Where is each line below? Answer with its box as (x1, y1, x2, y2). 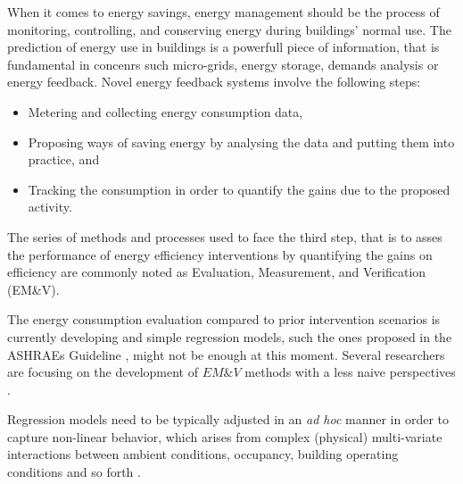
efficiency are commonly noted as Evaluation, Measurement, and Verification (7, 263, 426, 281)
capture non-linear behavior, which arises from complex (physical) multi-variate (7, 427, 442, 446)
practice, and (28, 150, 100, 169)
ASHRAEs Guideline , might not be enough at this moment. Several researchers (7, 345, 445, 363)
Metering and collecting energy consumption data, (28, 102, 303, 121)
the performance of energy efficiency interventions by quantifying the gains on (7, 245, 433, 263)
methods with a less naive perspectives (244, 363, 456, 381)
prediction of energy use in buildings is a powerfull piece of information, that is (7, 38, 440, 56)
